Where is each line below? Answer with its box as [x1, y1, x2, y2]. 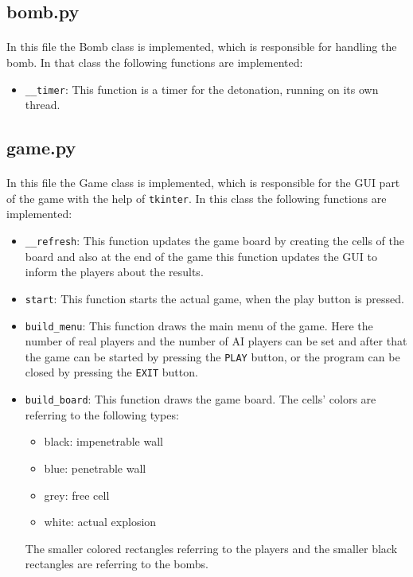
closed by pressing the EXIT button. [25, 364, 198, 380]
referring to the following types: [25, 406, 179, 423]
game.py [6, 135, 76, 160]
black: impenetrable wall [44, 433, 163, 450]
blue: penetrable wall [44, 459, 146, 476]
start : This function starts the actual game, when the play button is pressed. [25, 290, 404, 306]
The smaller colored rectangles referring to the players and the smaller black [25, 540, 398, 556]
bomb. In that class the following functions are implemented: [6, 53, 303, 70]
